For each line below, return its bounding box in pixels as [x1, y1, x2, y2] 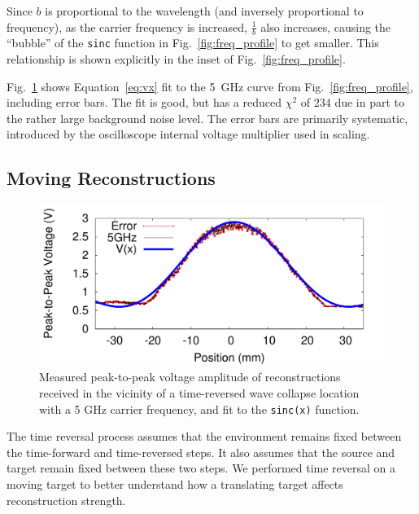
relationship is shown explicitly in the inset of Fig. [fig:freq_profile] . [7, 51, 346, 68]
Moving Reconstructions [7, 165, 216, 191]
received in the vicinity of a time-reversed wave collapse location [39, 384, 360, 401]
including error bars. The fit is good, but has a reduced [7, 94, 282, 111]
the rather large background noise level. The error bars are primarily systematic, [7, 109, 408, 126]
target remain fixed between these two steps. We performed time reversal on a [7, 459, 396, 477]
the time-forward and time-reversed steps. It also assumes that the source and [7, 443, 395, 460]
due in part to [334, 94, 405, 111]
